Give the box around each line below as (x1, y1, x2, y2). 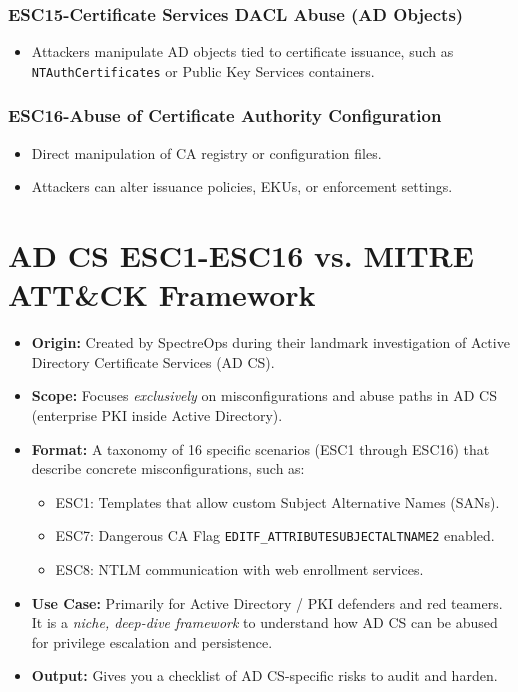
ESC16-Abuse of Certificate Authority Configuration (8, 103, 442, 128)
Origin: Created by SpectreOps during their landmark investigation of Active (31, 332, 510, 353)
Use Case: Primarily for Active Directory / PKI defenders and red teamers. (31, 592, 503, 613)
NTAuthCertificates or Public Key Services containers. (31, 60, 375, 81)
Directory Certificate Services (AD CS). (31, 351, 275, 372)
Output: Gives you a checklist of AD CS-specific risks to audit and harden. (31, 665, 498, 686)
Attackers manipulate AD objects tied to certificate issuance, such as (31, 41, 454, 62)
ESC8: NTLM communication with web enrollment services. (55, 559, 424, 579)
